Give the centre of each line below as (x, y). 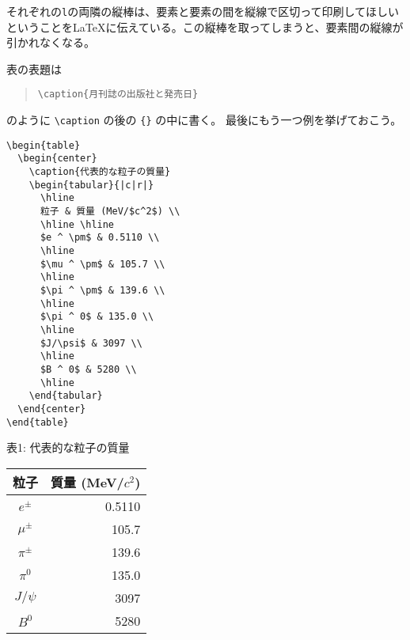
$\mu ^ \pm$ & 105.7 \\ (102, 264)
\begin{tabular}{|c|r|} (91, 185)
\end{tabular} (66, 396)
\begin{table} (44, 145)
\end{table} (38, 422)
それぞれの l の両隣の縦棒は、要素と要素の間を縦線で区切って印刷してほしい (203, 11)
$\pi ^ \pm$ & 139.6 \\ (102, 290)
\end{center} (52, 409)
